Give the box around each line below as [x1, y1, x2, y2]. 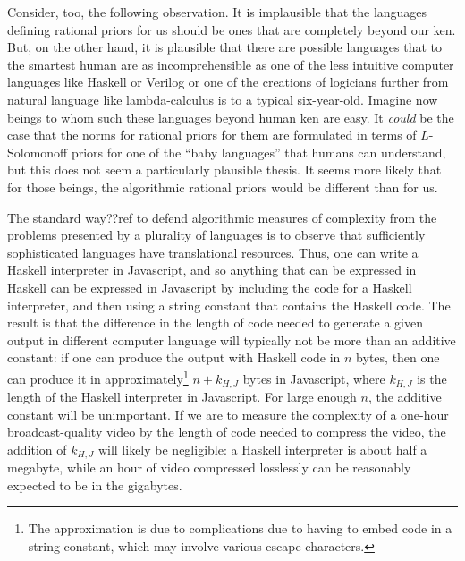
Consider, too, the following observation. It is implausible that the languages [7, 3, 427, 21]
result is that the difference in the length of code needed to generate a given [7, 313, 423, 332]
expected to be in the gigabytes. [7, 475, 182, 494]
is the [417, 369, 447, 387]
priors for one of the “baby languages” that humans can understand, [71, 142, 446, 161]
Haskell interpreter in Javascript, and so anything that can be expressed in [7, 260, 417, 279]
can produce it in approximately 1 [7, 366, 189, 387]
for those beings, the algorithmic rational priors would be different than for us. [7, 177, 438, 196]
